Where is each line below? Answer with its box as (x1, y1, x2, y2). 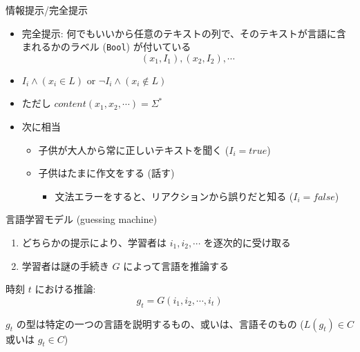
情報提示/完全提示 (6, 3, 88, 17)
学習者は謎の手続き (21, 258, 109, 273)
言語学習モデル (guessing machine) (6, 212, 158, 226)
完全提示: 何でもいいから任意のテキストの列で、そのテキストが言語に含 (21, 26, 346, 40)
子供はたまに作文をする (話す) (38, 166, 175, 180)
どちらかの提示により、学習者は (21, 235, 167, 249)
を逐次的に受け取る (203, 235, 291, 249)
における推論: (35, 282, 96, 296)
